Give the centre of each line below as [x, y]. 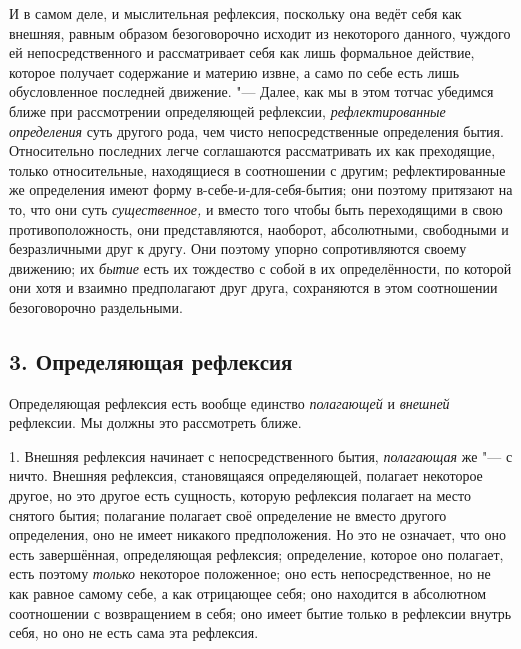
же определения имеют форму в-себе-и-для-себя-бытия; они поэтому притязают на [261, 189]
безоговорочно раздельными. [96, 306]
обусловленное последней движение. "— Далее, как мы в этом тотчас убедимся [251, 91]
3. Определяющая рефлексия [151, 360]
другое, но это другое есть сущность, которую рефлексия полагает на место [240, 495]
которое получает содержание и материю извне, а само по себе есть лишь [234, 71]
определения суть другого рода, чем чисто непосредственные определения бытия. [256, 130]
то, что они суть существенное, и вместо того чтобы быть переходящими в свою [256, 208]
